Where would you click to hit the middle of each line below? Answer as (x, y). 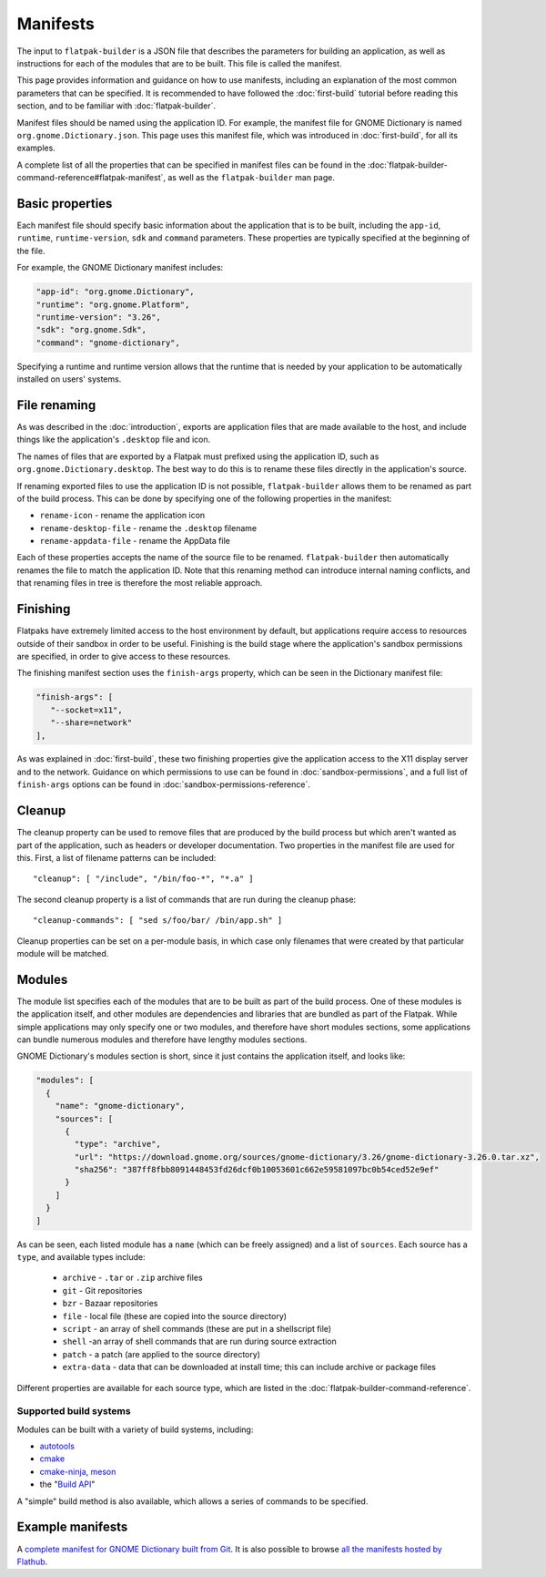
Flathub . (32, 1562)
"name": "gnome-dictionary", (120, 1106)
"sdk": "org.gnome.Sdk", (91, 330)
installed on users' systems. (69, 379)
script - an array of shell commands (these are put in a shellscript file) (197, 1328)
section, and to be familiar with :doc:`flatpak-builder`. (116, 106)
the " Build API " (67, 1484)
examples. (36, 148)
